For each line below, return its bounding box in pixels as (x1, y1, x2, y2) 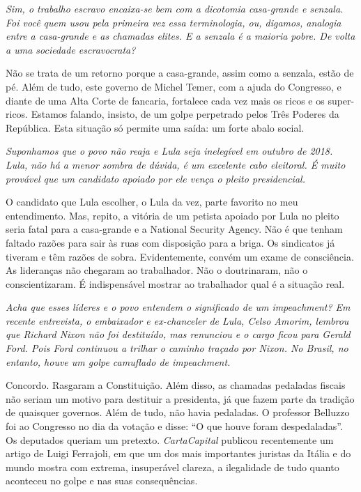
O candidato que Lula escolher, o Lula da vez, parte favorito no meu (6, 194, 298, 209)
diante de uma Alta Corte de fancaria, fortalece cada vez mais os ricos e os (6, 93, 325, 107)
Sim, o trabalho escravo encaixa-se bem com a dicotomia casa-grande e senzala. (6, 1, 344, 15)
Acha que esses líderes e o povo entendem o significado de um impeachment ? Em (6, 300, 351, 314)
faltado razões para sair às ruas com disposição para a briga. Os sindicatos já (6, 235, 335, 249)
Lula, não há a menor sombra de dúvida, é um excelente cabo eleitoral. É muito (6, 157, 346, 171)
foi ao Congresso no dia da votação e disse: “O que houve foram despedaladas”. (6, 419, 343, 433)
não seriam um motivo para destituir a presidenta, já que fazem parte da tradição (6, 391, 355, 406)
